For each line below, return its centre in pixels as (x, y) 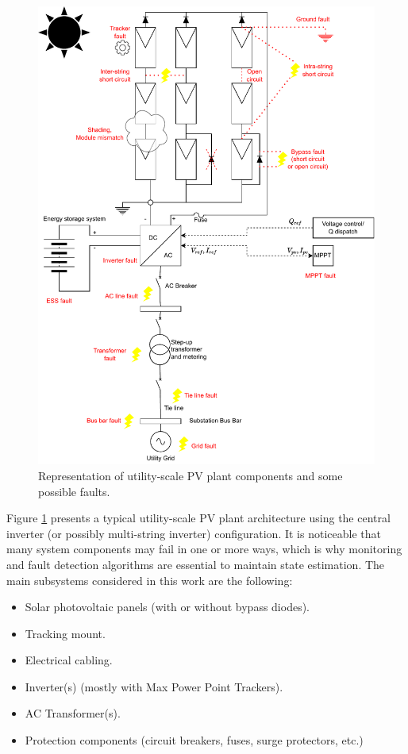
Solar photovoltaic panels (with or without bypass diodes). (167, 607)
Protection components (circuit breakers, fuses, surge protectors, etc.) (194, 740)
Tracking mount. (65, 633)
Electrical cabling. (69, 660)
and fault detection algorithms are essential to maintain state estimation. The (196, 564)
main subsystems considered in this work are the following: (150, 580)
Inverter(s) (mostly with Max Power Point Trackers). (154, 686)
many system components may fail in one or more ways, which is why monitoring (204, 549)
